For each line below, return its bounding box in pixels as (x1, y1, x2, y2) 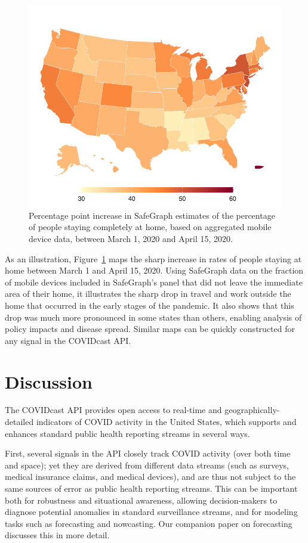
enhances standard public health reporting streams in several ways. (5, 427, 250, 439)
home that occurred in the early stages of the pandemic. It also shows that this (5, 299, 294, 311)
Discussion (5, 369, 93, 393)
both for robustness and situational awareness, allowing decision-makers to (5, 494, 278, 506)
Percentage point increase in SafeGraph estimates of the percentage (29, 209, 275, 221)
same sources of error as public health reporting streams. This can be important (5, 482, 298, 494)
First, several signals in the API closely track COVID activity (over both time (5, 447, 291, 460)
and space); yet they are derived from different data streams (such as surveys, (5, 458, 289, 471)
